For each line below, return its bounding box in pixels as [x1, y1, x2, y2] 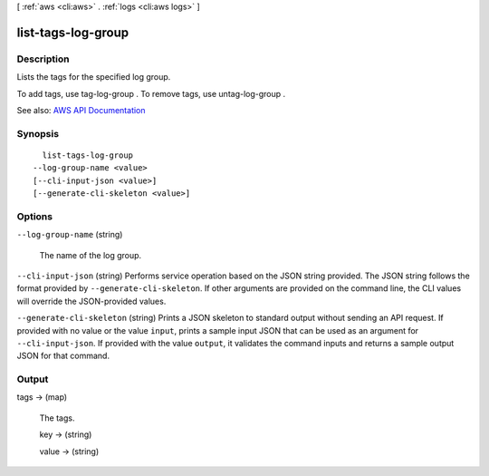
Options [16, 209, 53, 222]
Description [16, 53, 70, 65]
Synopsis [16, 127, 59, 140]
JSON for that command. [16, 350, 110, 362]
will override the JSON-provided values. [16, 296, 167, 306]
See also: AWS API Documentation [16, 104, 146, 115]
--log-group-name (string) [16, 229, 123, 240]
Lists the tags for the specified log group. [16, 72, 171, 83]
